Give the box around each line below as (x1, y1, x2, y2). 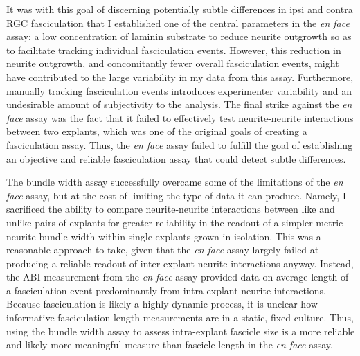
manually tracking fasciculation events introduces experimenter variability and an (6, 83, 352, 98)
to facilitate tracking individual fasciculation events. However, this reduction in (6, 42, 341, 57)
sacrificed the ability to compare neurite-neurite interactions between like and (6, 202, 335, 216)
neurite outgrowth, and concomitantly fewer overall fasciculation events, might (6, 56, 339, 71)
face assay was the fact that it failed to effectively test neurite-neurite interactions (6, 110, 354, 125)
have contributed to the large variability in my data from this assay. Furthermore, (6, 69, 354, 84)
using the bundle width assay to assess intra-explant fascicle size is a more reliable (6, 323, 355, 338)
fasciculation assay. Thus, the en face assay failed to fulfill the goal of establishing (6, 137, 353, 152)
